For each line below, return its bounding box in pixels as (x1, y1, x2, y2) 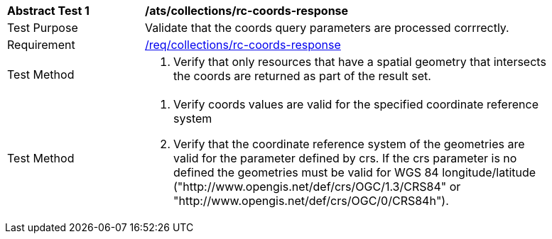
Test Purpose (7, 21, 78, 35)
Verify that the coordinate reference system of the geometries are (173, 137, 525, 151)
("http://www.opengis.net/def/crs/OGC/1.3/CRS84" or (173, 179, 461, 194)
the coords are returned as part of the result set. (173, 69, 431, 83)
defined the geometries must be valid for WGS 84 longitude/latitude (173, 165, 536, 179)
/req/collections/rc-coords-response (145, 38, 341, 52)
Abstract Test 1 (7, 4, 90, 18)
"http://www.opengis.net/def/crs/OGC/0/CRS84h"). (173, 194, 449, 208)
